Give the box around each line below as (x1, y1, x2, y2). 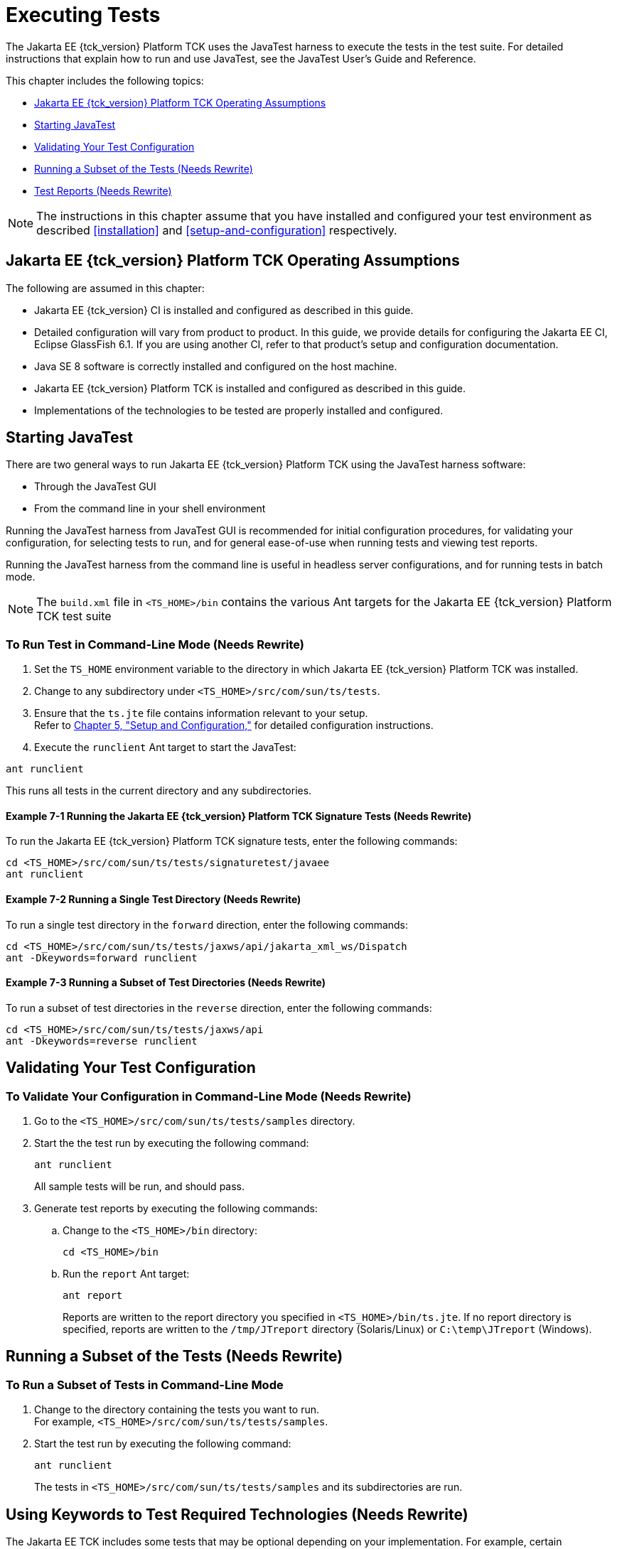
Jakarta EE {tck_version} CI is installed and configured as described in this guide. (34, 303, 414, 316)
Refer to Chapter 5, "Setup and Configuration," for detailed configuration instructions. (34, 719, 434, 732)
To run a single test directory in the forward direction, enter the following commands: (6, 918, 409, 931)
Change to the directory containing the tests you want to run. (34, 1403, 320, 1416)
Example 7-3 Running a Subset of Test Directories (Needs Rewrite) (6, 976, 326, 989)
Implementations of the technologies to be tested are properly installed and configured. (34, 404, 444, 416)
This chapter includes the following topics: (6, 74, 204, 87)
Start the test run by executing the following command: (34, 1437, 291, 1450)
